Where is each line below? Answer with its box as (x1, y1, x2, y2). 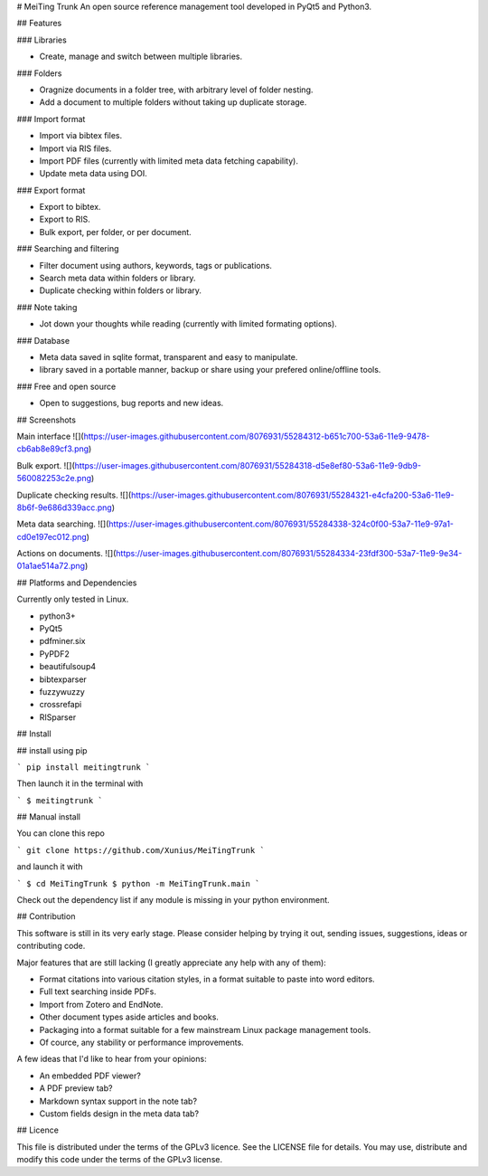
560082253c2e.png (16, 473, 92, 484)
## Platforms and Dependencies (16, 577, 137, 588)
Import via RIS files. (39, 143, 112, 154)
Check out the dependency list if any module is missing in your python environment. (16, 895, 330, 906)
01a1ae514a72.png (16, 561, 86, 572)
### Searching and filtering (16, 243, 119, 254)
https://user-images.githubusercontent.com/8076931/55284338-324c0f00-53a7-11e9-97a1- (108, 518, 455, 529)
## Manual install (16, 811, 81, 822)
